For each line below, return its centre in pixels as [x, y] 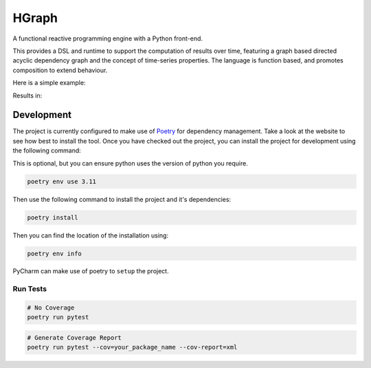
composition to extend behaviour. [60, 70]
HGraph [35, 18]
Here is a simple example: [49, 83]
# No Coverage [51, 308]
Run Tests [30, 289]
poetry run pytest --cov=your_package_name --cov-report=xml [132, 347]
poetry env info [55, 253]
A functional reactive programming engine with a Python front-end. [108, 38]
